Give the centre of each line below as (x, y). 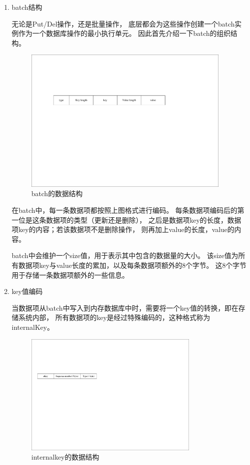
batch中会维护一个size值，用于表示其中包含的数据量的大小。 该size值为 (125, 255)
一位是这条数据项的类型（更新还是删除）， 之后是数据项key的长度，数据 (126, 219)
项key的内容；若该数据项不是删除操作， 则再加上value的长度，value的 (123, 229)
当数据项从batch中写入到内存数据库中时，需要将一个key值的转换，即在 (125, 307)
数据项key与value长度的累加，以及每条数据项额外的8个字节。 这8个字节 (132, 265)
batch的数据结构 (57, 193)
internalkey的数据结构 (65, 457)
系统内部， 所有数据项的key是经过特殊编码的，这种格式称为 (114, 317)
